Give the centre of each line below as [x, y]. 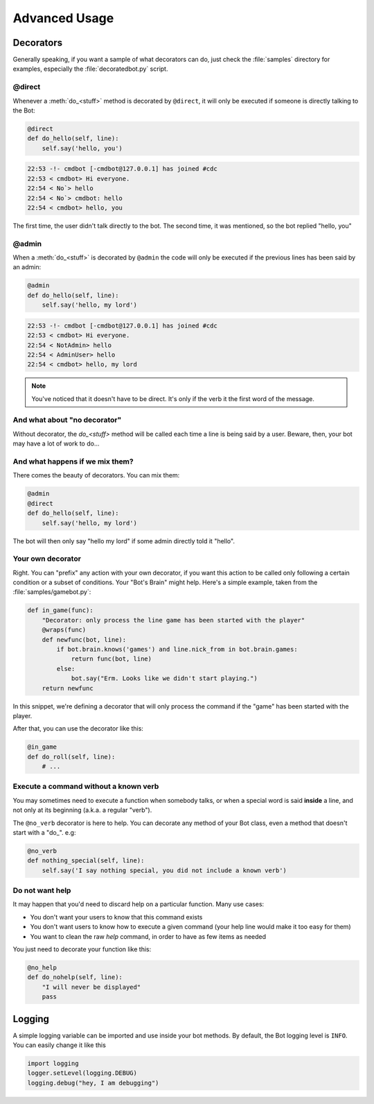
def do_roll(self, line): [71, 757]
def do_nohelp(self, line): [75, 977]
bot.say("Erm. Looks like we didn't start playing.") [164, 679]
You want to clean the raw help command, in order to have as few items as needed [148, 936]
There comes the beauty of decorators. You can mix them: [96, 475]
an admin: [27, 267]
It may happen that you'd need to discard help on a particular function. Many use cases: [139, 904]
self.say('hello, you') [82, 148]
